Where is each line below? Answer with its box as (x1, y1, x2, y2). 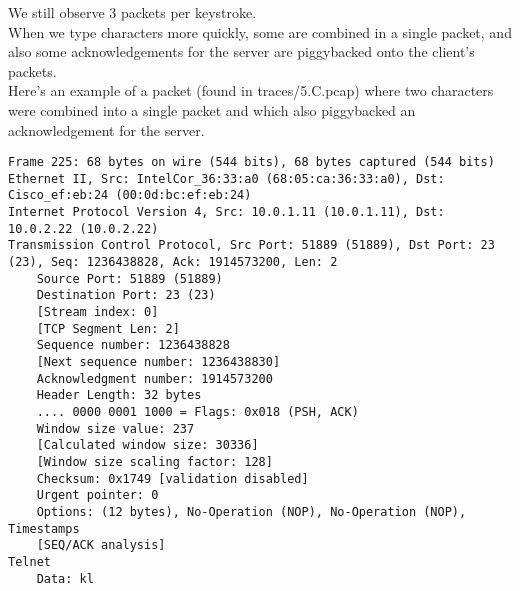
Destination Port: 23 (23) (36, 288, 216, 303)
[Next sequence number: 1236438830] (36, 355, 281, 370)
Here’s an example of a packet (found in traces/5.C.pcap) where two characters (8, 80, 494, 101)
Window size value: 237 (36, 421, 195, 436)
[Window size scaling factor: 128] (36, 454, 273, 469)
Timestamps (8, 521, 80, 536)
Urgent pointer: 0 (36, 488, 159, 503)
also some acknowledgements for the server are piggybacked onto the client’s (8, 41, 475, 62)
